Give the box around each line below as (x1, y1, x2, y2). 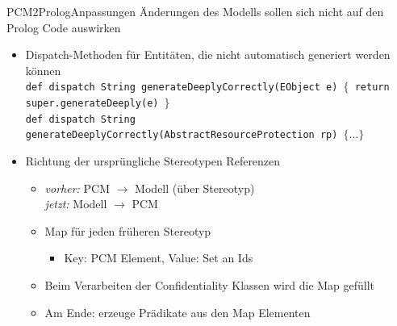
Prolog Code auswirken (6, 19, 121, 36)
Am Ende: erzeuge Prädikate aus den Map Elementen (44, 303, 311, 320)
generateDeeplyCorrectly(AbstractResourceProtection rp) (25, 129, 338, 141)
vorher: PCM (44, 179, 111, 196)
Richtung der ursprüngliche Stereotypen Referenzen (25, 153, 281, 169)
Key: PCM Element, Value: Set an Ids (64, 249, 253, 266)
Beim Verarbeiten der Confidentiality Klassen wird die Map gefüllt (44, 276, 375, 293)
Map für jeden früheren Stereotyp (44, 222, 211, 239)
